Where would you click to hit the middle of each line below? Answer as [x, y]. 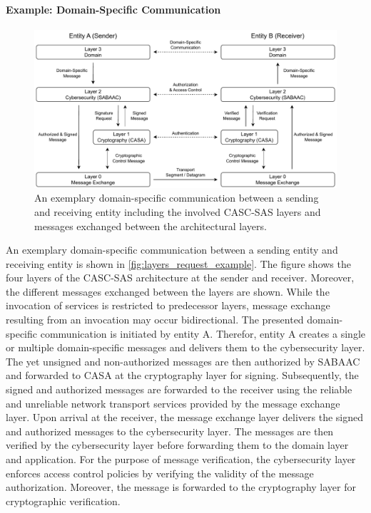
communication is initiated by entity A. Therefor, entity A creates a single [203, 333]
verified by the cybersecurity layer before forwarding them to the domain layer [177, 445]
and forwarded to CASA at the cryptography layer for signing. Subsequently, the [182, 375]
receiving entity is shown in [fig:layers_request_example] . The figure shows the [178, 263]
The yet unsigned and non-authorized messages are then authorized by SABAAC [183, 361]
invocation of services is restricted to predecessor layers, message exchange [168, 305]
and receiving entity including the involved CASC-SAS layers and [178, 211]
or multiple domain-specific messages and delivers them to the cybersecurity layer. [185, 347]
